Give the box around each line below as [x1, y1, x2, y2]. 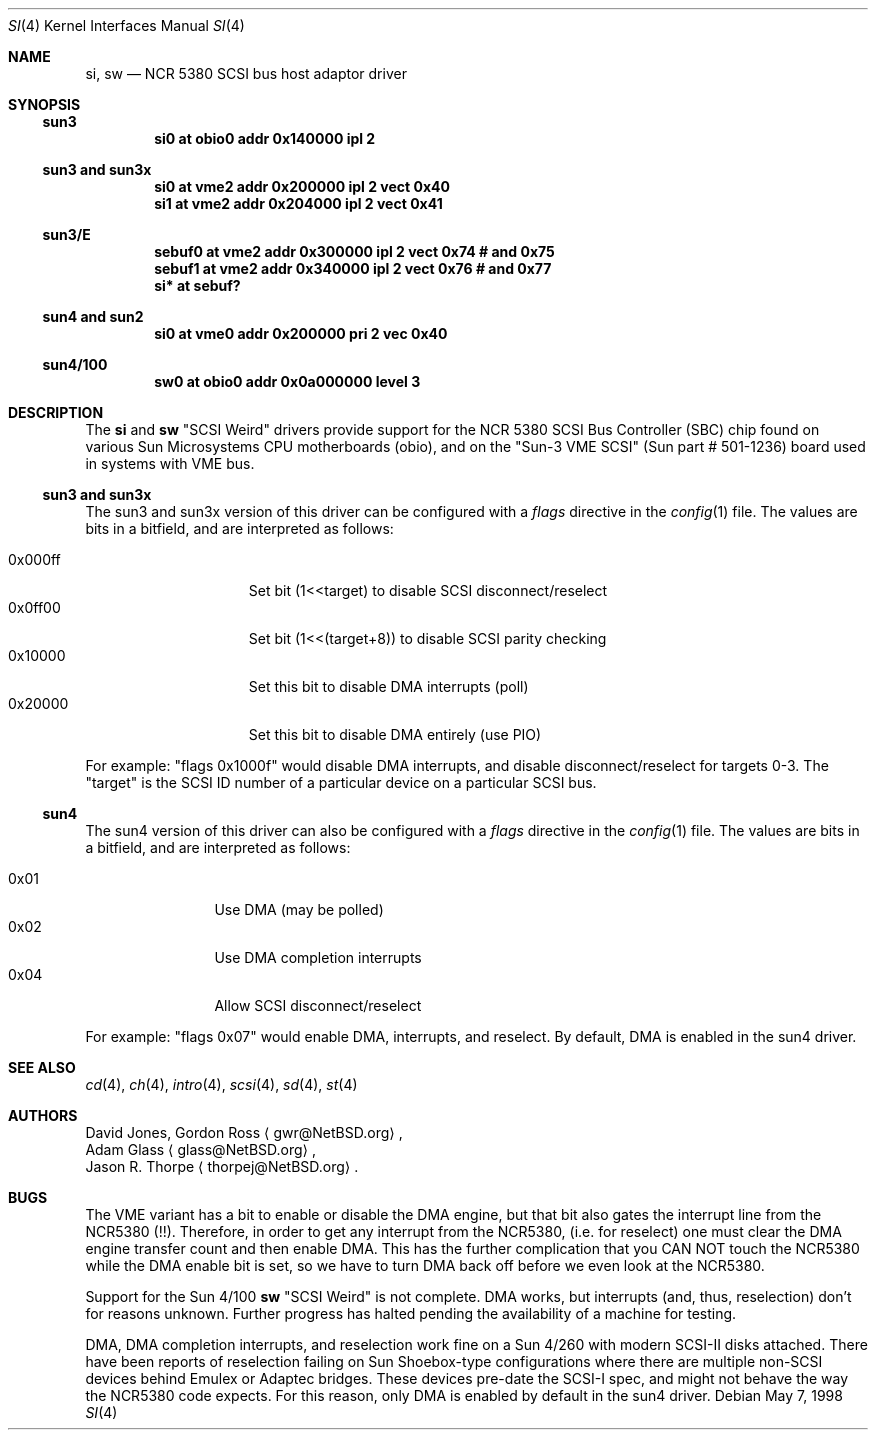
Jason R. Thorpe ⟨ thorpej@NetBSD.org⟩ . [85, 1158, 359, 1175]
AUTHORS [8, 1107, 78, 1124]
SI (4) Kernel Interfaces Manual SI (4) [8, 17, 245, 34]
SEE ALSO [8, 1059, 76, 1076]
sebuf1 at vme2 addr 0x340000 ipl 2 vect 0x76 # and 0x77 [154, 260, 552, 277]
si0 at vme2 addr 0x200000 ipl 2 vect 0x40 [154, 178, 450, 195]
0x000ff [8, 551, 61, 568]
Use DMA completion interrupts [214, 949, 422, 966]
